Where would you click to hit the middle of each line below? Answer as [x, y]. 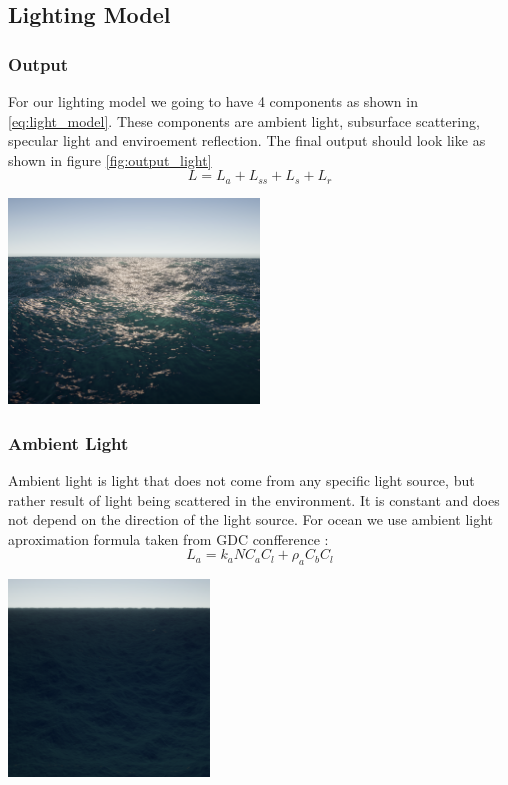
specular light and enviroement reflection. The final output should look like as [247, 140]
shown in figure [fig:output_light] [110, 159]
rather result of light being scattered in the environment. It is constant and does [254, 499]
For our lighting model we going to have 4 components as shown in [213, 101]
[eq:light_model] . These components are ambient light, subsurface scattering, [244, 120]
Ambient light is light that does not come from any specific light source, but [241, 480]
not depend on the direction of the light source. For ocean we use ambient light [251, 519]
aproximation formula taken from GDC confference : [168, 538]
